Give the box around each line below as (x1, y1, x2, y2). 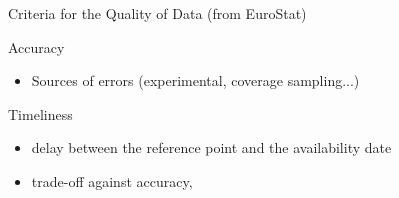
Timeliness (8, 103, 73, 124)
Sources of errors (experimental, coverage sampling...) (31, 70, 360, 91)
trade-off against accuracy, (31, 170, 193, 191)
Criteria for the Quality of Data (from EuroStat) (8, 3, 307, 23)
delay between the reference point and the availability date (31, 137, 392, 158)
